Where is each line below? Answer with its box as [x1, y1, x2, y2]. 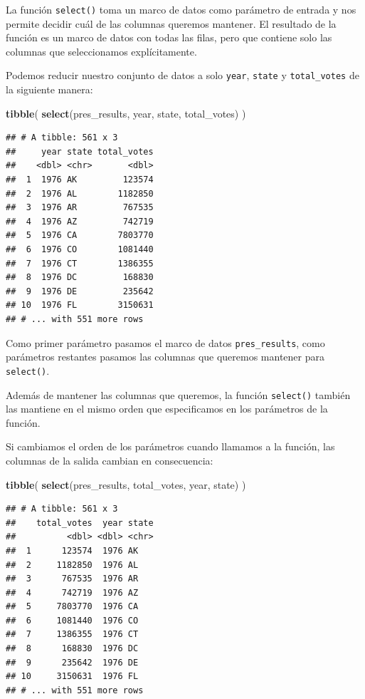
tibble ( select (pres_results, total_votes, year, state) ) [6, 477, 246, 492]
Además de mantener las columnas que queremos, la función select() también [6, 387, 351, 402]
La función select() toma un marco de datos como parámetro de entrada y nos [6, 2, 356, 16]
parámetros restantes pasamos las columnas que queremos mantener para [6, 349, 325, 364]
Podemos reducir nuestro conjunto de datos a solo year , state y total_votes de [6, 68, 359, 83]
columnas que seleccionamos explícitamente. [6, 43, 197, 58]
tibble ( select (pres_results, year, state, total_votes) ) [6, 105, 246, 120]
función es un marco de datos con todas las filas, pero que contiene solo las [6, 30, 332, 45]
